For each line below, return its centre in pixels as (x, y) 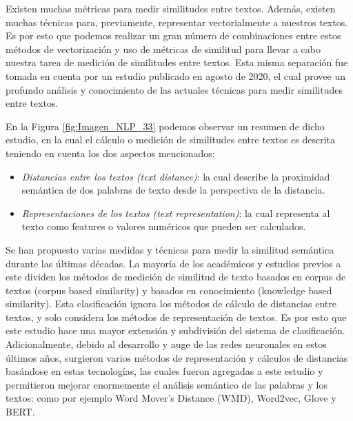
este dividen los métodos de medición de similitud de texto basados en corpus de (176, 277)
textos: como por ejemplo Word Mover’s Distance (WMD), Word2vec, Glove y (171, 398)
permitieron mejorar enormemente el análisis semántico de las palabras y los (167, 384)
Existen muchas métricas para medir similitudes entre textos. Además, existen (171, 8)
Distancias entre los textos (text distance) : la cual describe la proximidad (176, 176)
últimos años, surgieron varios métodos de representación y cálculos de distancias (177, 357)
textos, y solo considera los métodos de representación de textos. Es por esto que (176, 317)
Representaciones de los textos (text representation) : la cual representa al (176, 213)
